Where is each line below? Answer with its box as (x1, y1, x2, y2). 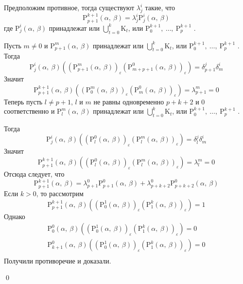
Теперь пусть (4, 96, 43, 106)
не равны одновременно (93, 96, 164, 106)
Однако (4, 211, 25, 221)
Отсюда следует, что (4, 169, 65, 179)
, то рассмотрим (36, 188, 84, 198)
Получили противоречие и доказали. (4, 256, 111, 266)
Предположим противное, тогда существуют (4, 2, 135, 12)
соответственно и (4, 106, 55, 116)
